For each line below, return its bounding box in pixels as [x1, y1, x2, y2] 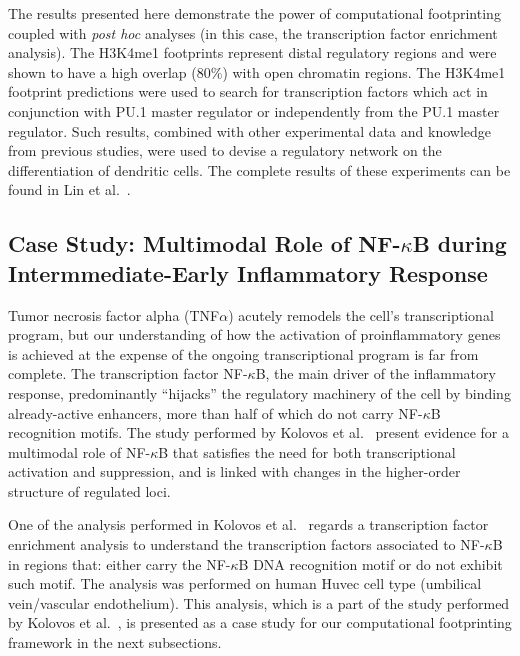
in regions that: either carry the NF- [8, 553, 231, 574]
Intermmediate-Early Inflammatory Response [8, 257, 488, 288]
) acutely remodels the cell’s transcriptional [228, 304, 494, 325]
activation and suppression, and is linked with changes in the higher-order [8, 461, 461, 482]
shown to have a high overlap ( [8, 61, 197, 82]
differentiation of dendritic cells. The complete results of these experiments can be [8, 159, 511, 180]
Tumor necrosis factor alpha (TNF [8, 304, 220, 325]
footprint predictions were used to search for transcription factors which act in [8, 81, 488, 102]
